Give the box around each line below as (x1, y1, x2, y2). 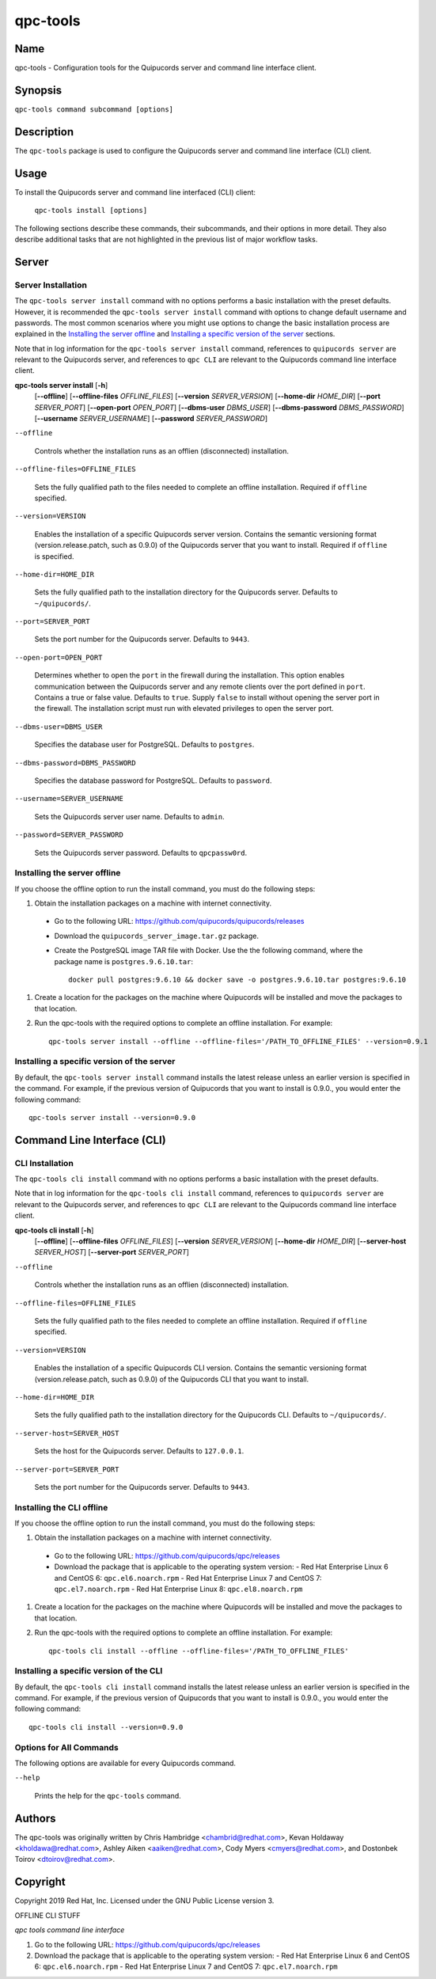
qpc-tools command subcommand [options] (14, 104, 174, 114)
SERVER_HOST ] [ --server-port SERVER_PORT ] (34, 1248, 190, 1257)
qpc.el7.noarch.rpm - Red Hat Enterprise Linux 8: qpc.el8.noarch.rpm (54, 1584, 303, 1593)
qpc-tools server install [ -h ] (14, 380, 108, 389)
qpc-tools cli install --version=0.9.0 (28, 1723, 184, 1731)
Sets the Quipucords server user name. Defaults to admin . (34, 811, 225, 821)
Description (14, 125, 74, 139)
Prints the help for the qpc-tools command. (34, 1791, 181, 1800)
